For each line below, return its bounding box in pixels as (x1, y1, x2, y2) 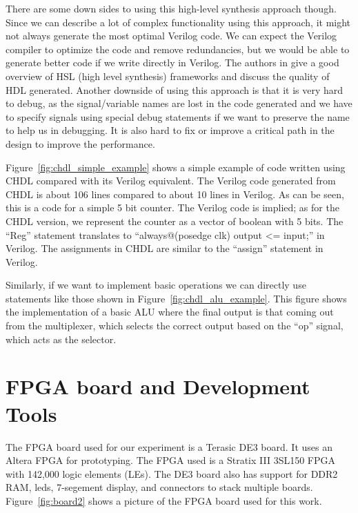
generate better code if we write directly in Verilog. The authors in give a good (6, 55, 339, 70)
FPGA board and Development (6, 372, 310, 400)
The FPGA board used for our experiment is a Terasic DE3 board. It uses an (6, 439, 332, 454)
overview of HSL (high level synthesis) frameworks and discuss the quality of (6, 68, 330, 83)
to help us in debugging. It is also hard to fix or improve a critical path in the (6, 123, 335, 137)
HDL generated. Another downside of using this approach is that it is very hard (6, 82, 344, 97)
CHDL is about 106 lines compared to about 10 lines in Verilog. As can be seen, (6, 186, 344, 201)
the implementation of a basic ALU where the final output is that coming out (6, 304, 334, 319)
